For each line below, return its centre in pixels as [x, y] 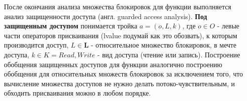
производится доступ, [36, 45]
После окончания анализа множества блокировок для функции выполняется [118, 6]
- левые [228, 26]
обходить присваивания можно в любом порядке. [77, 93]
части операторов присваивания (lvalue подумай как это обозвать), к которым [121, 35]
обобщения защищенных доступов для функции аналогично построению [113, 64]
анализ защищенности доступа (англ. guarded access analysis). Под [106, 16]
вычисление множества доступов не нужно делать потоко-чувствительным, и [120, 83]
